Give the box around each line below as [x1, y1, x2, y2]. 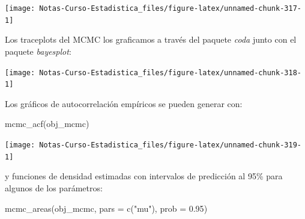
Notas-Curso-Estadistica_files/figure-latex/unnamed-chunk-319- [39, 141, 301, 149]
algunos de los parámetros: [5, 181, 103, 194]
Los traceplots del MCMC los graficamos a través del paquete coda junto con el [5, 33, 297, 46]
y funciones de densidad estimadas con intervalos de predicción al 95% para [5, 170, 283, 182]
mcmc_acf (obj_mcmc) [5, 117, 89, 130]
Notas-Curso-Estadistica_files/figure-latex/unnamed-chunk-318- [39, 68, 301, 77]
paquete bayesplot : [5, 45, 71, 57]
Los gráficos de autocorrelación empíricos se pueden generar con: [5, 97, 243, 109]
